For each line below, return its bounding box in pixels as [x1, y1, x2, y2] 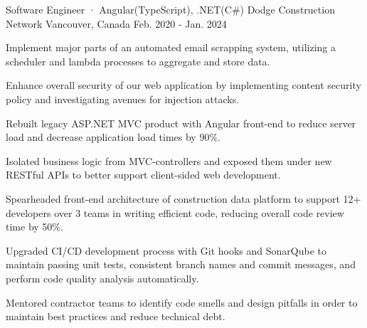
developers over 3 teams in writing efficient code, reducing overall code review [6, 205, 344, 220]
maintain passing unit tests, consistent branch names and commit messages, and [6, 257, 356, 272]
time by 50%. [6, 219, 63, 234]
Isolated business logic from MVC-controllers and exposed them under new [6, 153, 332, 168]
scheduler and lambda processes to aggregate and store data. [6, 53, 270, 68]
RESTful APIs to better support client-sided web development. [6, 167, 281, 182]
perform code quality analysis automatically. [6, 270, 199, 285]
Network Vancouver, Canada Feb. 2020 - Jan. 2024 [6, 16, 227, 31]
